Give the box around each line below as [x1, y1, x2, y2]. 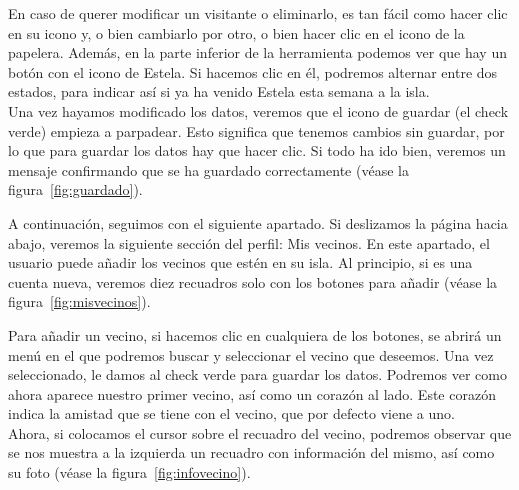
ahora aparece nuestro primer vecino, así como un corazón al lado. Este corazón [8, 383, 496, 404]
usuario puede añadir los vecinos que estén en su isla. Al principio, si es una [8, 252, 473, 273]
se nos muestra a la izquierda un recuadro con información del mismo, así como [8, 442, 495, 463]
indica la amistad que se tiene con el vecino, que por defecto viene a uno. [8, 403, 455, 424]
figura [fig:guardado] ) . [8, 179, 143, 200]
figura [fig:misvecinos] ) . [8, 291, 151, 312]
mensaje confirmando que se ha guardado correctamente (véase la [8, 159, 409, 180]
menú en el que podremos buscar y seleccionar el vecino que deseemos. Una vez [8, 344, 494, 365]
